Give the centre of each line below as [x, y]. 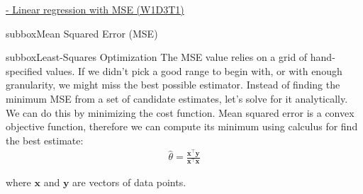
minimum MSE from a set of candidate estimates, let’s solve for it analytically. [177, 98]
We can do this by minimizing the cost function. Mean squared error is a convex [180, 112]
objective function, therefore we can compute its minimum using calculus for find [182, 126]
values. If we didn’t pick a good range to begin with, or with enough [194, 70]
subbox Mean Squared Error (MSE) [82, 33]
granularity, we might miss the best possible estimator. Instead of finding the [173, 85]
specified [24, 70]
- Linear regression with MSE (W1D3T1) [95, 9]
